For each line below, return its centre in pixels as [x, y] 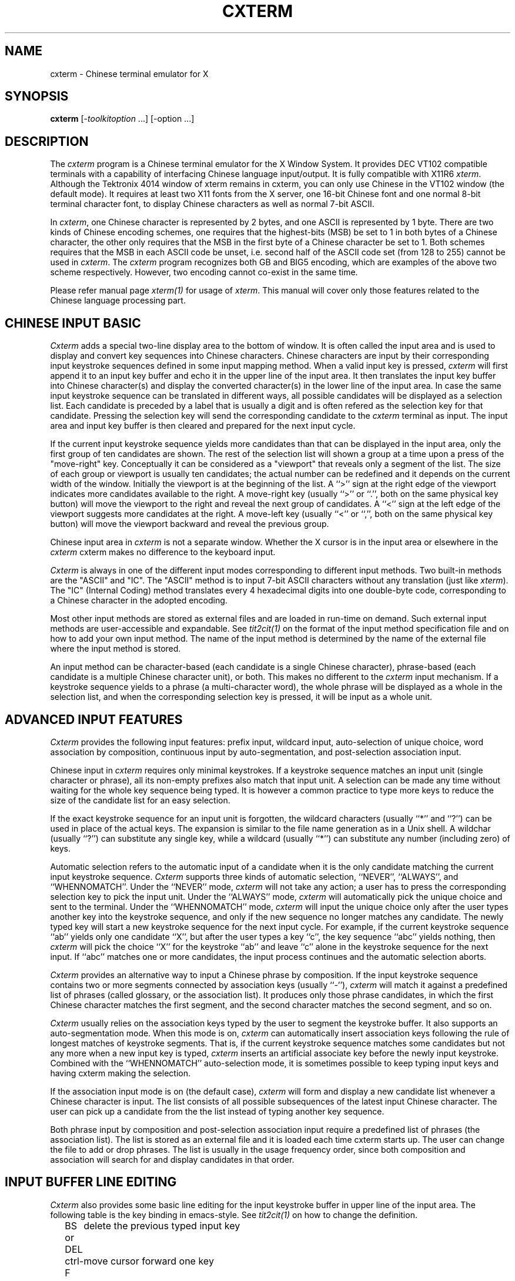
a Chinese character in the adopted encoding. [139, 601]
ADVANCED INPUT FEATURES [94, 719]
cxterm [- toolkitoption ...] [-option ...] [122, 119]
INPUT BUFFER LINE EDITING [91, 1182]
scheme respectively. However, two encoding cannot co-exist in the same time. [204, 272]
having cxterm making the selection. [120, 1073]
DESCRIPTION [47, 141]
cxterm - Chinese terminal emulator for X [129, 74]
